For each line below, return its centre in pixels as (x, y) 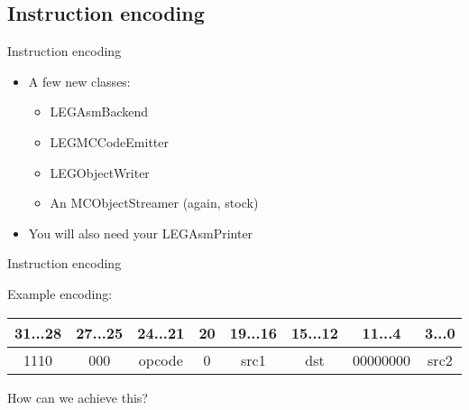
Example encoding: (60, 293)
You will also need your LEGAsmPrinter (141, 233)
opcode (161, 359)
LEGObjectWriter (100, 172)
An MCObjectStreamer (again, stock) (154, 203)
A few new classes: (79, 81)
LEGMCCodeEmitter (109, 141)
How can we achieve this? (78, 397)
